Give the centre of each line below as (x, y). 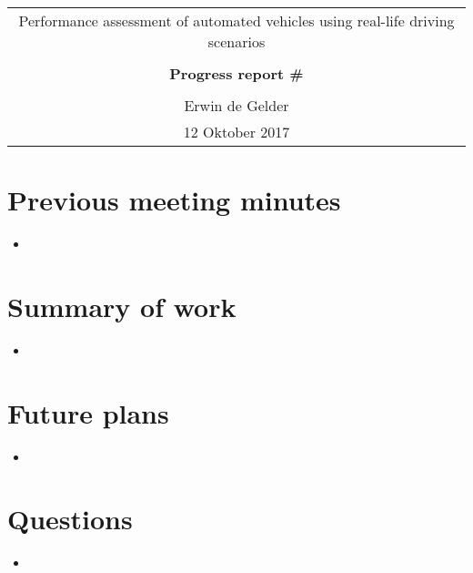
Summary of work (122, 306)
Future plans (88, 412)
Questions (70, 519)
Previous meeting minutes (174, 200)
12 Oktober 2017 (236, 132)
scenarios (236, 41)
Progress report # (236, 73)
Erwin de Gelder (236, 105)
